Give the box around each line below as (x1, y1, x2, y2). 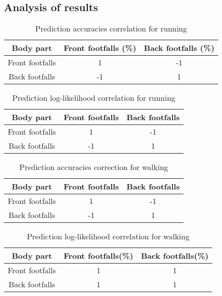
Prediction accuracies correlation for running (35, 23, 187, 34)
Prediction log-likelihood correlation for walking (27, 231, 189, 242)
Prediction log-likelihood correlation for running (12, 92, 175, 104)
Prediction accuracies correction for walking (19, 161, 168, 173)
